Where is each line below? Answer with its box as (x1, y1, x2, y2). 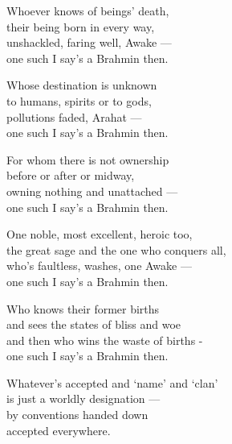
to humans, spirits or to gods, (6, 92, 152, 109)
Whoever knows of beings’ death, (6, 2, 169, 19)
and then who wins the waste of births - (6, 331, 203, 348)
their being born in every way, (6, 18, 155, 35)
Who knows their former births (6, 300, 160, 317)
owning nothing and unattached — (6, 182, 178, 199)
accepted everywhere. (6, 421, 111, 438)
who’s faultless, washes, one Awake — (6, 257, 192, 274)
